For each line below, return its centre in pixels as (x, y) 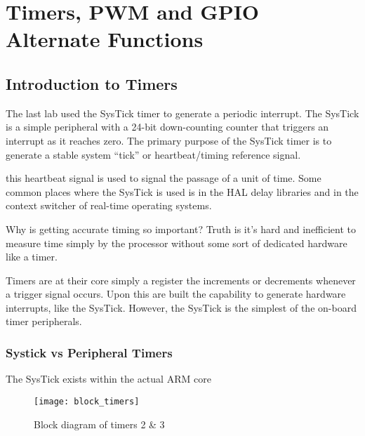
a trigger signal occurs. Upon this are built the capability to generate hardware (176, 294)
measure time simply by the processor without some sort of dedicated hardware (177, 243)
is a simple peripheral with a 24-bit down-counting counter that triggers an (167, 127)
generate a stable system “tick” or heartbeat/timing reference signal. (153, 154)
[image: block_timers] (87, 401)
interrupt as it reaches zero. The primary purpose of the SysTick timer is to (169, 140)
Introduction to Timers (92, 83)
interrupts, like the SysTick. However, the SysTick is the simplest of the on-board (181, 307)
